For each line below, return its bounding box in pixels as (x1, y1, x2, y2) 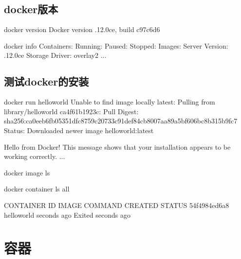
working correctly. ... (4, 151, 65, 161)
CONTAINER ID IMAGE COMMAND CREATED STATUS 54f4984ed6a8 (4, 200, 229, 210)
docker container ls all (4, 184, 70, 194)
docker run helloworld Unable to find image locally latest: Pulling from (4, 97, 215, 107)
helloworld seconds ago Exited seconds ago (4, 209, 130, 220)
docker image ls (4, 167, 50, 177)
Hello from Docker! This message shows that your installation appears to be (4, 141, 231, 152)
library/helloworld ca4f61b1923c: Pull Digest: (4, 106, 139, 116)
